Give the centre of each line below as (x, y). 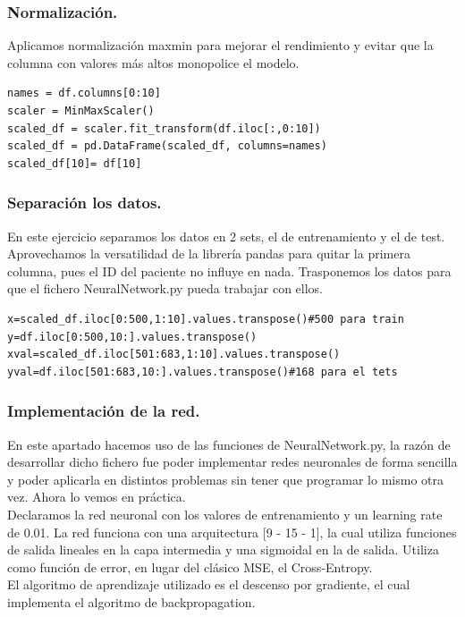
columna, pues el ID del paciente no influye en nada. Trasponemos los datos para (229, 270)
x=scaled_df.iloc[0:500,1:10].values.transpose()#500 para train (206, 319)
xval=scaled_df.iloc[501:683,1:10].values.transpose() (174, 355)
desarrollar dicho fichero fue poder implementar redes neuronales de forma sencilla (232, 462)
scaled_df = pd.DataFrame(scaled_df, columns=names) (167, 146)
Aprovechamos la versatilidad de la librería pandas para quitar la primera (209, 254)
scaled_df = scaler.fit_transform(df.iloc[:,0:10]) (164, 128)
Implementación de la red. (104, 411)
